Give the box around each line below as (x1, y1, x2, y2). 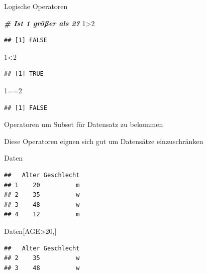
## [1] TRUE (4, 70, 44, 78)
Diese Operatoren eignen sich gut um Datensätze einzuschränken (4, 135, 203, 146)
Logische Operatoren (4, 1, 68, 11)
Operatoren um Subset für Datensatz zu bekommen (4, 119, 163, 129)
